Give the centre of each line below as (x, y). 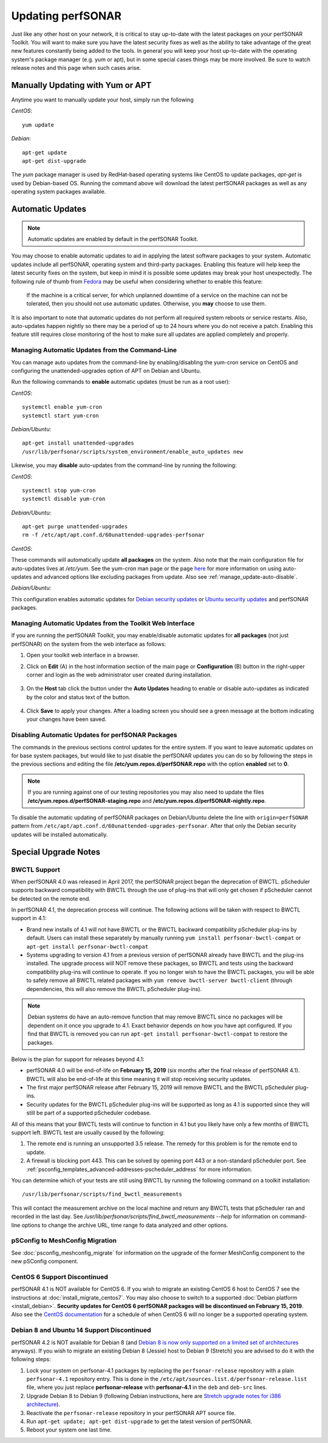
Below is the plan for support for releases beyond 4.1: (78, 1059)
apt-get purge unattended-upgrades (75, 527)
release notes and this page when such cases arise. (76, 68)
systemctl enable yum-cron (62, 407)
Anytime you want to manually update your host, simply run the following (102, 100)
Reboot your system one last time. (69, 1430)
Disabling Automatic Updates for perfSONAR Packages (94, 735)
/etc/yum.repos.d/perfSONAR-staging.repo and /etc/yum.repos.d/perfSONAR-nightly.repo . (147, 800)
